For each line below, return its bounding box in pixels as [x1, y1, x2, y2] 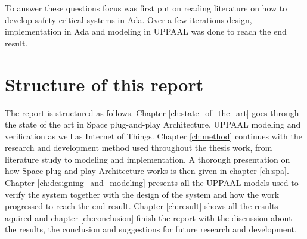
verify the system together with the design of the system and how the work [5, 188, 280, 200]
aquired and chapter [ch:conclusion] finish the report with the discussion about [5, 211, 292, 224]
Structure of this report [5, 72, 204, 96]
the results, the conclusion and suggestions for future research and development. [5, 223, 297, 235]
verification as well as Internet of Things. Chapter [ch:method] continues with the [5, 129, 302, 142]
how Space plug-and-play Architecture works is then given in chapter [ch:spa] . [5, 164, 289, 177]
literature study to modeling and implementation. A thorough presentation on [5, 153, 290, 165]
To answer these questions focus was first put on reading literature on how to [5, 2, 287, 14]
